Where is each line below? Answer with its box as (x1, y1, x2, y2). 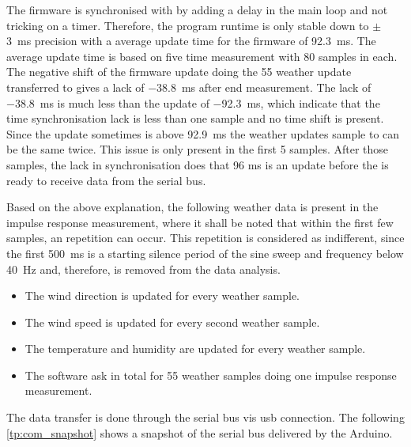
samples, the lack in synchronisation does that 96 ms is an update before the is (6, 156, 389, 172)
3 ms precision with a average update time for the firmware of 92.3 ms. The (6, 32, 376, 49)
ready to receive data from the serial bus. (6, 172, 206, 188)
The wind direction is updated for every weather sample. (25, 287, 300, 304)
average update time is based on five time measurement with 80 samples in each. (6, 47, 398, 64)
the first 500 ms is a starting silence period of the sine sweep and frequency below (6, 244, 404, 261)
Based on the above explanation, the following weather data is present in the (6, 199, 379, 215)
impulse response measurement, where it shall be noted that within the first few (6, 214, 394, 230)
